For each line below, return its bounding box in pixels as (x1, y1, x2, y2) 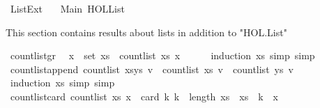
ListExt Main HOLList (10, 1, 125, 15)
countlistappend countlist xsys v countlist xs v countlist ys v (10, 61, 294, 76)
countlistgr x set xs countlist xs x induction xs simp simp (10, 48, 315, 63)
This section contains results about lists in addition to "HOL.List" (6, 24, 287, 39)
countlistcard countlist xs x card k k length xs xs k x (10, 88, 278, 103)
